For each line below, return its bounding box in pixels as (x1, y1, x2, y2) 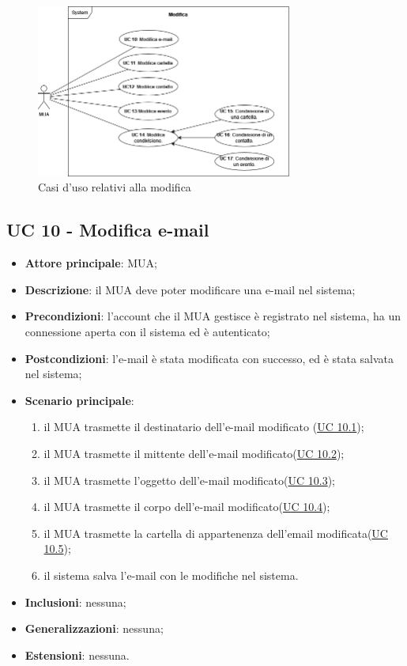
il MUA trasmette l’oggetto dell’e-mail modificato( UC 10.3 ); (43, 471, 335, 488)
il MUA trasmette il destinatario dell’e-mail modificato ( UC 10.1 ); (43, 418, 364, 435)
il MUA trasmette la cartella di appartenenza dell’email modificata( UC (43, 524, 388, 541)
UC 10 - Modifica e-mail (6, 218, 209, 242)
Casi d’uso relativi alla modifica (38, 179, 191, 195)
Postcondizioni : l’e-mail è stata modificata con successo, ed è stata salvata (24, 350, 394, 366)
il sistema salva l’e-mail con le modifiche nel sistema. (43, 566, 299, 583)
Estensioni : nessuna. (24, 646, 130, 663)
